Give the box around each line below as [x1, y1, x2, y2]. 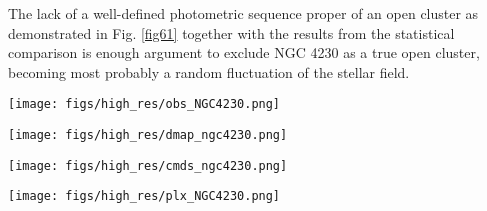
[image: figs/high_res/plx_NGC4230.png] [8, 189, 281, 204]
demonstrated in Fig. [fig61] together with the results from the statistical [8, 22, 455, 43]
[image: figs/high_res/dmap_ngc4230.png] [8, 128, 288, 143]
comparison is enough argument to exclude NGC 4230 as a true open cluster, [8, 42, 480, 63]
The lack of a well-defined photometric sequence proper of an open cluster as [8, 3, 479, 23]
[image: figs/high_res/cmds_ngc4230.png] [8, 158, 288, 173]
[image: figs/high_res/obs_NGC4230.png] [8, 97, 281, 112]
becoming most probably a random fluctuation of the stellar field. [8, 61, 410, 82]
